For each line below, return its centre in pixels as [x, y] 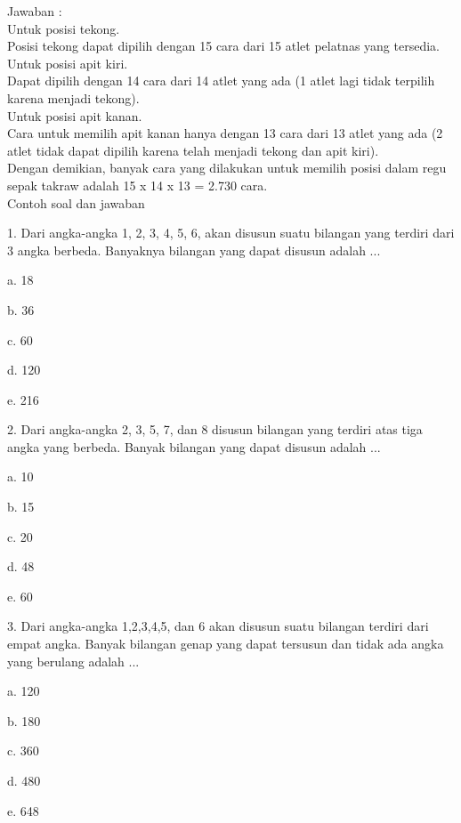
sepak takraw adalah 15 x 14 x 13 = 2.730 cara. [137, 185]
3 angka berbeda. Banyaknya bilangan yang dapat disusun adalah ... [194, 250]
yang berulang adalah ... [73, 661]
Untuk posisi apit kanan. [75, 115]
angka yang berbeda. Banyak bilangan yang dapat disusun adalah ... [194, 446]
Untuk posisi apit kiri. [68, 63]
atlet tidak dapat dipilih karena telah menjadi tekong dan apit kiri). [193, 150]
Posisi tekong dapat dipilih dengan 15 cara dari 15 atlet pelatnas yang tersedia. [223, 46]
